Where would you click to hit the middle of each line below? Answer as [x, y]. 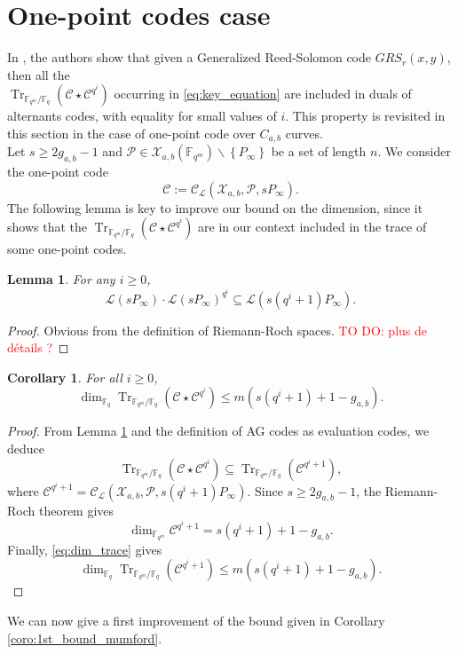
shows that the [47, 227]
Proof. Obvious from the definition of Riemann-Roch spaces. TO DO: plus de [217, 330]
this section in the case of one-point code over [131, 133]
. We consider [414, 151]
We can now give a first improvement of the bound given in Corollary [196, 621]
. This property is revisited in [365, 116]
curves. [304, 133]
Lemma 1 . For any [61, 278]
